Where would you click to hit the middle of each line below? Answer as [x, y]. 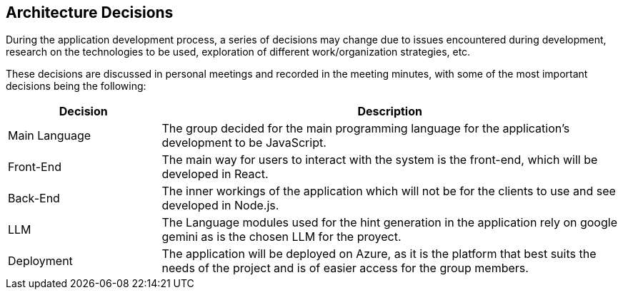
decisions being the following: [76, 86]
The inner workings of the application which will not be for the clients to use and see [389, 191]
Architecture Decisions [90, 12]
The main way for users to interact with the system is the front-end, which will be [380, 160]
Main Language [50, 136]
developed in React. [215, 174]
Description [390, 112]
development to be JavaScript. [244, 143]
